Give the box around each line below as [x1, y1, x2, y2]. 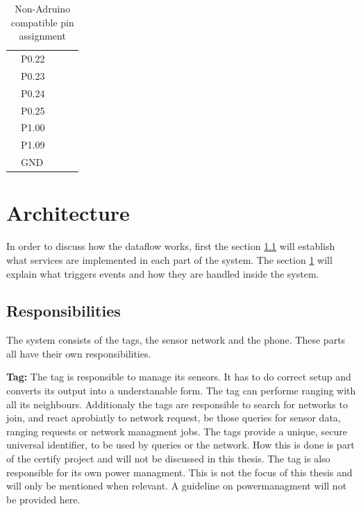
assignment [19, 28, 66, 43]
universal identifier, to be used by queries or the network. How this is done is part [6, 437, 355, 452]
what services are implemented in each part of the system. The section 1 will [6, 252, 333, 267]
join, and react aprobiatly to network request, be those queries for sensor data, [6, 410, 341, 425]
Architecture [6, 199, 130, 227]
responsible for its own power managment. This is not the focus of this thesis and [6, 464, 353, 479]
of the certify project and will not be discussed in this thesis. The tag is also [6, 451, 330, 466]
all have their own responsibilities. [6, 346, 151, 360]
